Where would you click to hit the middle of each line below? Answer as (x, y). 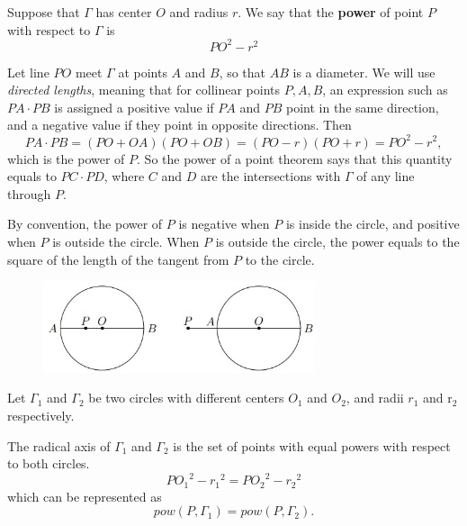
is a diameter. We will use (364, 72)
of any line (386, 176)
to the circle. (280, 259)
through (29, 193)
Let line (28, 72)
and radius (199, 12)
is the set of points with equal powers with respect (312, 445)
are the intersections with (270, 176)
